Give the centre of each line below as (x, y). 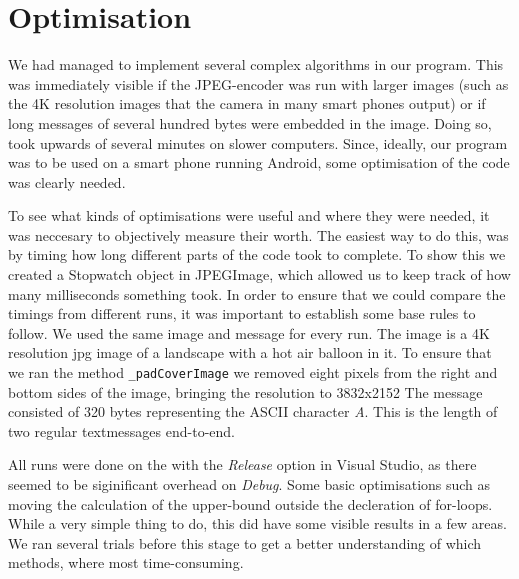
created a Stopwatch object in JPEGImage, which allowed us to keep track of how (259, 274)
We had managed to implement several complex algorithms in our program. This (256, 64)
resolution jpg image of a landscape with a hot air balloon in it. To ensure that (250, 352)
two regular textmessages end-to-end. (121, 430)
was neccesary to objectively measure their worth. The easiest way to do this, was (258, 234)
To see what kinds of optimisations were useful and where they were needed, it (249, 215)
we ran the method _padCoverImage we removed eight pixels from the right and (253, 372)
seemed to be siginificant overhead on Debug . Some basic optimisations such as (249, 484)
